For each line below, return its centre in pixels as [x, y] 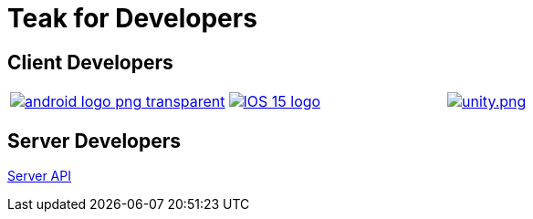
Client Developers [90, 62]
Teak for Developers [132, 18]
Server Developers [94, 141]
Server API [39, 176]
